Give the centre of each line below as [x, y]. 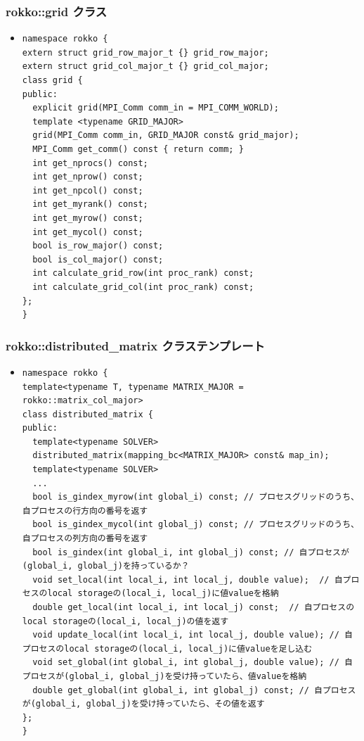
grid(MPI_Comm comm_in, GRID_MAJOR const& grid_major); [166, 135]
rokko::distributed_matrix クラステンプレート [135, 345]
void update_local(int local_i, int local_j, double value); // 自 [193, 635]
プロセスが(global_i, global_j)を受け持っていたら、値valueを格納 [164, 676]
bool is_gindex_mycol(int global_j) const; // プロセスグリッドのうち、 [196, 525]
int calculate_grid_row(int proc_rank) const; [143, 273]
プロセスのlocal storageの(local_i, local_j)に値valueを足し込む [167, 648]
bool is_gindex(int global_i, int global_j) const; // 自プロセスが [191, 552]
